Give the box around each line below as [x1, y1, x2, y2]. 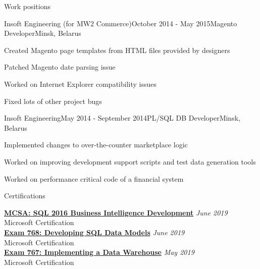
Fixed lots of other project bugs [4, 95, 102, 106]
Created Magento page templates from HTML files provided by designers [4, 44, 230, 55]
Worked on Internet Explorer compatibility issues [4, 78, 157, 89]
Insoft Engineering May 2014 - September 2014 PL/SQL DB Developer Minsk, [4, 113, 240, 123]
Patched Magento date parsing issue [4, 62, 116, 72]
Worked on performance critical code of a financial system [4, 173, 184, 184]
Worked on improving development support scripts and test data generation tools [4, 156, 256, 167]
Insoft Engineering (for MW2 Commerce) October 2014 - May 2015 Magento [4, 18, 237, 28]
